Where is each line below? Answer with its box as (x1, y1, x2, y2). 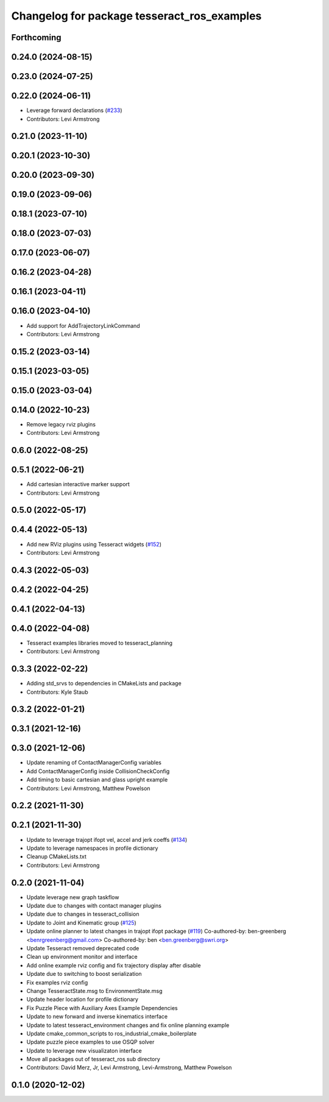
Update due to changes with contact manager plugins (26, 902, 161, 910)
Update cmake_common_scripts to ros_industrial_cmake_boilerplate (26, 1030, 197, 1037)
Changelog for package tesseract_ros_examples (11, 9, 262, 23)
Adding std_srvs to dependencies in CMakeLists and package (26, 680, 182, 687)
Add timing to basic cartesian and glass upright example (26, 776, 168, 783)
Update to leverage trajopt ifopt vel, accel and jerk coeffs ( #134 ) (26, 836, 188, 843)
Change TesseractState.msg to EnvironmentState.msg (26, 987, 163, 994)
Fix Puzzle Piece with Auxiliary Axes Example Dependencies (26, 1004, 178, 1011)
